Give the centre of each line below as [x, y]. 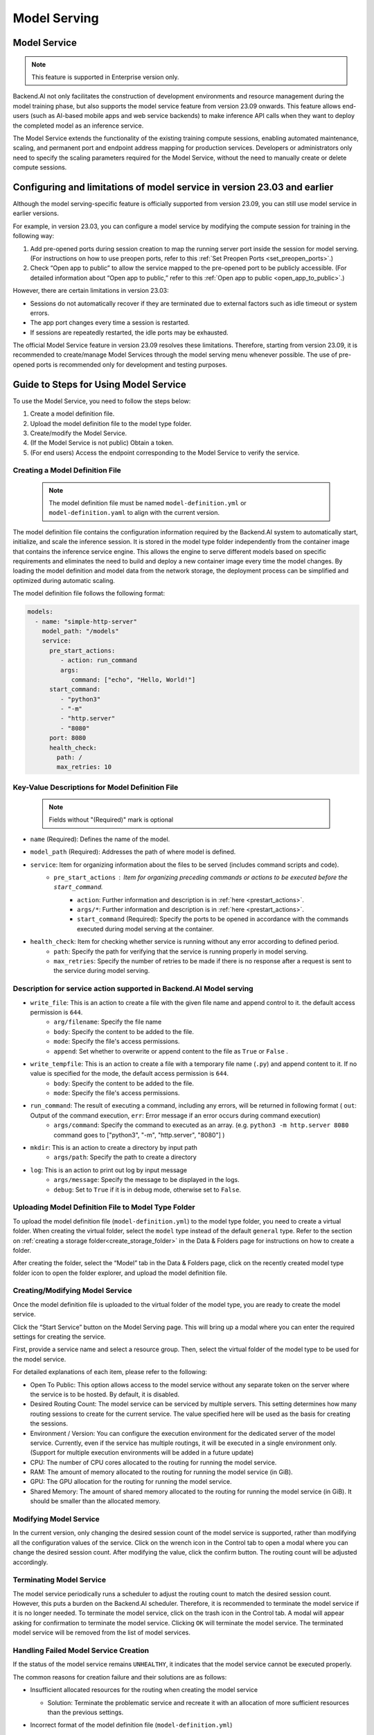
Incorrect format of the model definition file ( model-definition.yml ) [131, 1725]
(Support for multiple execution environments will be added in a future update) [142, 1453]
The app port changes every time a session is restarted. [110, 323]
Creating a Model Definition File [67, 471]
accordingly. [30, 1562]
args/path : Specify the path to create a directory [125, 1157]
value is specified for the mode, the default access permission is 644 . [129, 1074]
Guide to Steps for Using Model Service [99, 384]
